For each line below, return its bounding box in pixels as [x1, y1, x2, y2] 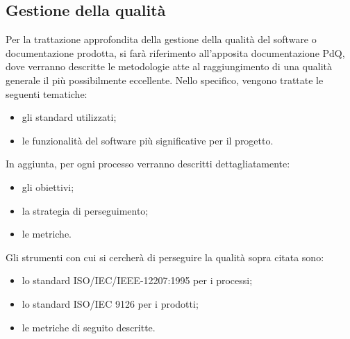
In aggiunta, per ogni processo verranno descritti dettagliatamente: [6, 156, 290, 171]
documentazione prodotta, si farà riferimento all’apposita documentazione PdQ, [6, 45, 345, 60]
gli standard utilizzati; [22, 110, 117, 124]
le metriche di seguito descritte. [22, 320, 156, 334]
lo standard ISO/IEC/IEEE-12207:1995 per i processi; [22, 273, 253, 288]
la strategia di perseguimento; [22, 203, 149, 217]
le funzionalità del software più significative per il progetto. [22, 133, 274, 147]
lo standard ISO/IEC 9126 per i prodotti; [22, 296, 199, 311]
